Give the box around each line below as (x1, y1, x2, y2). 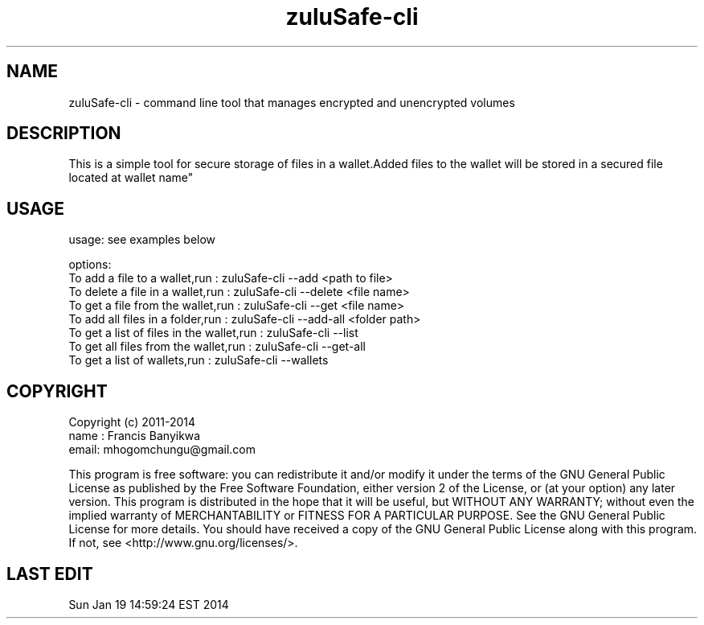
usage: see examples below (68, 232, 216, 247)
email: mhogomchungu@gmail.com (68, 442, 256, 457)
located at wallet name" (68, 171, 194, 185)
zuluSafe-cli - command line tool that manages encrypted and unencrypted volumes (68, 95, 515, 109)
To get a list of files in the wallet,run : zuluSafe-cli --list (68, 326, 358, 340)
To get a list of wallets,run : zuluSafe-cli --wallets (68, 353, 329, 368)
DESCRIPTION (6, 123, 121, 144)
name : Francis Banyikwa (68, 429, 201, 443)
